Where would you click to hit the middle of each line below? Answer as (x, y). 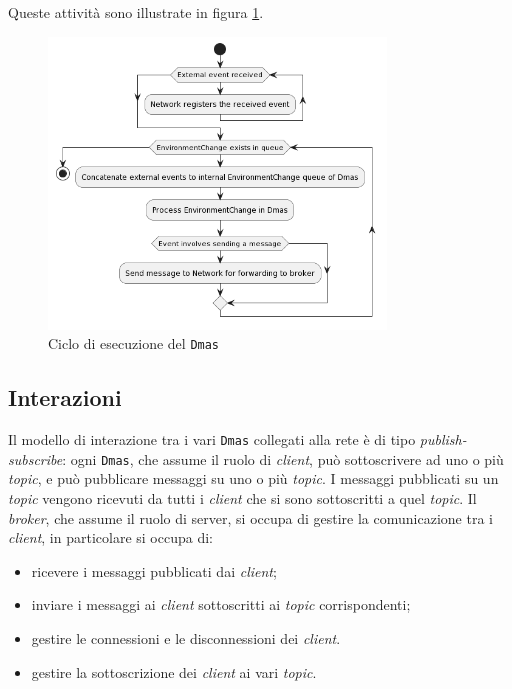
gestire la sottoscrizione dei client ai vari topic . (174, 671)
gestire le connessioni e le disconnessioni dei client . (186, 637)
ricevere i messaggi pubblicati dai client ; (154, 570)
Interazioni (65, 397)
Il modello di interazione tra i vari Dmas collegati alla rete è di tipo (212, 439)
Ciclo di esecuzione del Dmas (134, 343)
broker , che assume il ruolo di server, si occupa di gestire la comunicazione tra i (250, 517)
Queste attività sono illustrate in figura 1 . (136, 12)
